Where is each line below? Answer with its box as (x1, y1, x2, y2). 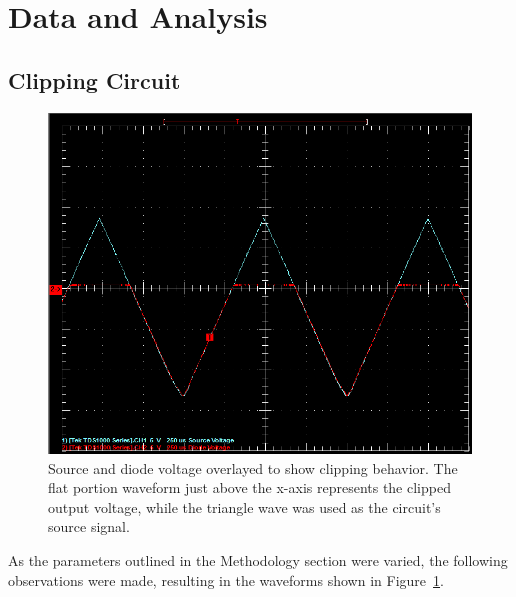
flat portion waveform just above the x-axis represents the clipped (48, 477, 451, 498)
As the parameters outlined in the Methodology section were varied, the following (8, 550, 508, 571)
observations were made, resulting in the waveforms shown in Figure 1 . (8, 569, 444, 590)
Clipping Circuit (8, 64, 181, 95)
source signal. (48, 516, 130, 537)
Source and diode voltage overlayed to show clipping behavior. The (48, 457, 458, 478)
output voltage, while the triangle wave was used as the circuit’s (48, 496, 441, 517)
